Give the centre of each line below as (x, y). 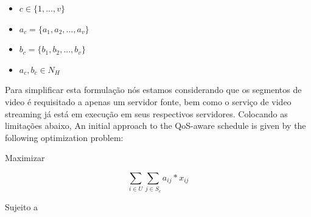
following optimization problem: (64, 137)
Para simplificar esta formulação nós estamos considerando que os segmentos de (153, 90)
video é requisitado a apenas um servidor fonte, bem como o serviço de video (148, 101)
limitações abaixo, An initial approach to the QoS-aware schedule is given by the (155, 126)
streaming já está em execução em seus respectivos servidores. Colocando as (146, 113)
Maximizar (25, 158)
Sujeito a (22, 206)
